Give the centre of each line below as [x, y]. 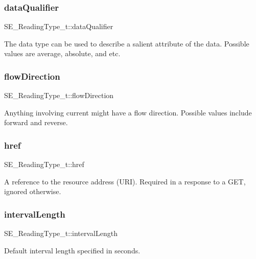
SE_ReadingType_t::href [44, 164]
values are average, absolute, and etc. [62, 53]
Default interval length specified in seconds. [72, 250]
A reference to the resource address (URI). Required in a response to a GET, [125, 181]
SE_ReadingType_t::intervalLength [61, 233]
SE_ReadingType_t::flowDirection [59, 95]
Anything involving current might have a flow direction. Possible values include [128, 112]
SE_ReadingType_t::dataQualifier [59, 26]
